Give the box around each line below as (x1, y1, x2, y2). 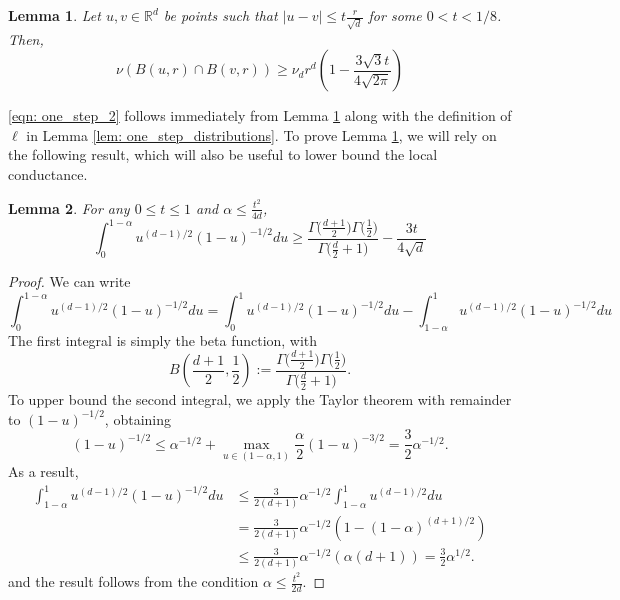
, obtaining (104, 408, 171, 429)
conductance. (8, 164, 88, 185)
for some (368, 5, 422, 25)
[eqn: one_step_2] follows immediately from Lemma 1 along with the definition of (8, 105, 512, 126)
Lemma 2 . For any (8, 197, 130, 218)
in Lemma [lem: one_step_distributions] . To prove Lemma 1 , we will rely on (26, 124, 497, 145)
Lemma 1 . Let (8, 5, 101, 25)
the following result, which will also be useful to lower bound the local (8, 144, 438, 165)
